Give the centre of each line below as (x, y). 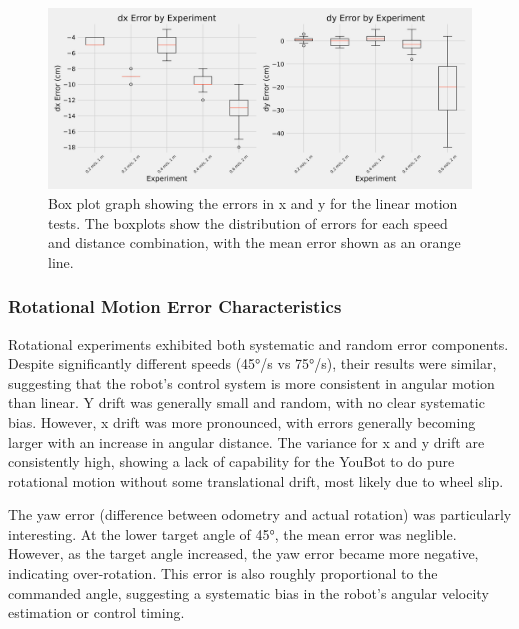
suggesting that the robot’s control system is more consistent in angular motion (251, 382)
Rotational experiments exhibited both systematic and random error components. (258, 343)
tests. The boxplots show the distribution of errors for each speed (248, 222)
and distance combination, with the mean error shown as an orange (254, 242)
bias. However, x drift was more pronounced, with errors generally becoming (242, 421)
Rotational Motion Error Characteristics (175, 306)
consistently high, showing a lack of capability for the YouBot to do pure (231, 461)
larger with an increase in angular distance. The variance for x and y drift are (246, 441)
